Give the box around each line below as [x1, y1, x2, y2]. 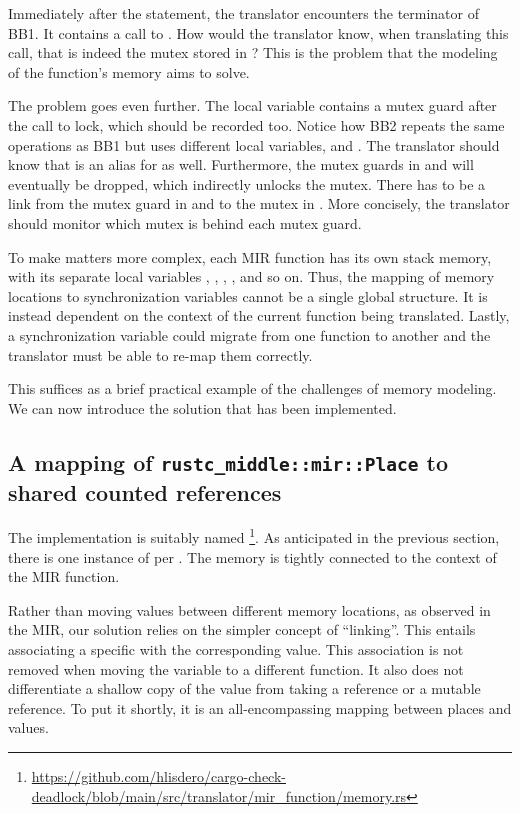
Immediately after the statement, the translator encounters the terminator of [8, 3, 480, 23]
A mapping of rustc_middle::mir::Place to [8, 446, 449, 477]
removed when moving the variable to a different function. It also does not [8, 658, 464, 679]
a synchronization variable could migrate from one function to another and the [8, 324, 491, 345]
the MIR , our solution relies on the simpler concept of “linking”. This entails [8, 619, 476, 640]
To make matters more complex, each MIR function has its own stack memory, [8, 246, 492, 267]
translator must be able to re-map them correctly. [8, 344, 313, 365]
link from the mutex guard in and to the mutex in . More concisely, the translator [8, 193, 510, 214]
